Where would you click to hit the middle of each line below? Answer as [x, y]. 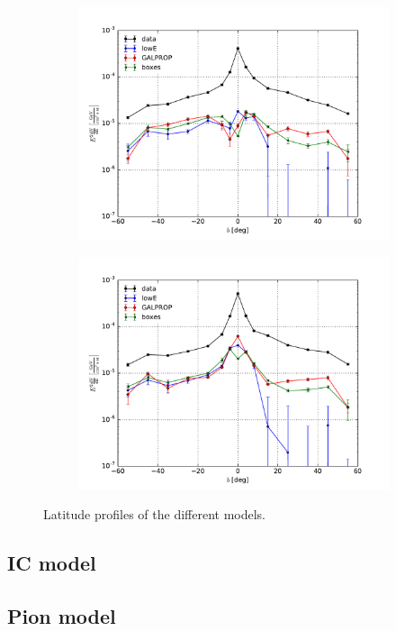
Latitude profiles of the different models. [154, 514]
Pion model [62, 615]
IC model [52, 563]
